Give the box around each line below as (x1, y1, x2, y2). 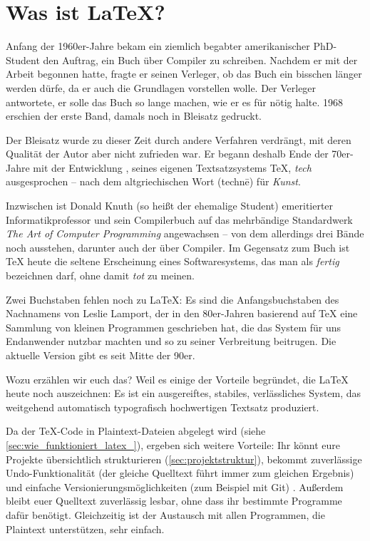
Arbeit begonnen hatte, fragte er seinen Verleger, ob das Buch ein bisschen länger (6, 66, 362, 81)
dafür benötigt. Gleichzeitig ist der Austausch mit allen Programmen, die (6, 507, 325, 522)
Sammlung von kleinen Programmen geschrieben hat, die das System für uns (6, 319, 341, 334)
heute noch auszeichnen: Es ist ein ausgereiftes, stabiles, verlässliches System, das (6, 386, 361, 401)
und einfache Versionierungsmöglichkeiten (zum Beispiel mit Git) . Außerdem (6, 479, 344, 494)
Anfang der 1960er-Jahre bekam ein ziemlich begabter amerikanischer (6, 38, 310, 53)
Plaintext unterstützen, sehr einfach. (6, 521, 165, 536)
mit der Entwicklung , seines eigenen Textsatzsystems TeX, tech (33, 160, 312, 175)
